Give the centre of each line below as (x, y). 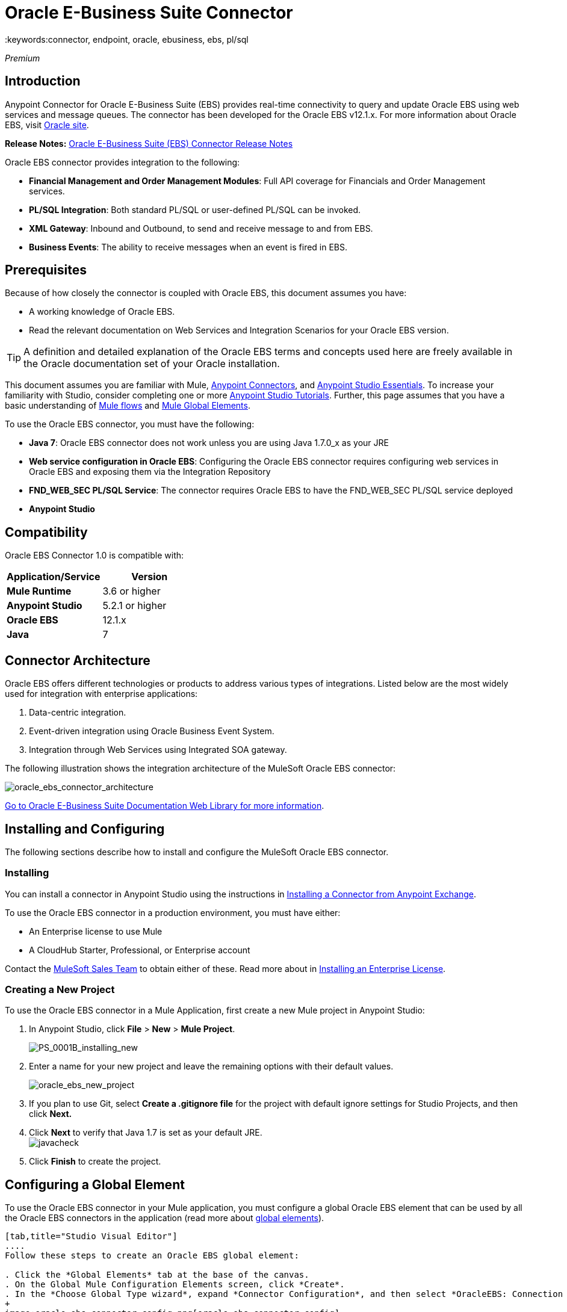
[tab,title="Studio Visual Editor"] (91, 1236)
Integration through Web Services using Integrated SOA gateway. (158, 750)
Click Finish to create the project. (95, 1162)
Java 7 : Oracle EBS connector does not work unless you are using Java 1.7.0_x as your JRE (209, 443)
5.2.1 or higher (135, 606)
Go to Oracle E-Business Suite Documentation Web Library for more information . (165, 806)
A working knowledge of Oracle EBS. (102, 312)
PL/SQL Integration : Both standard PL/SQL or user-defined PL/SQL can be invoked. (195, 209)
